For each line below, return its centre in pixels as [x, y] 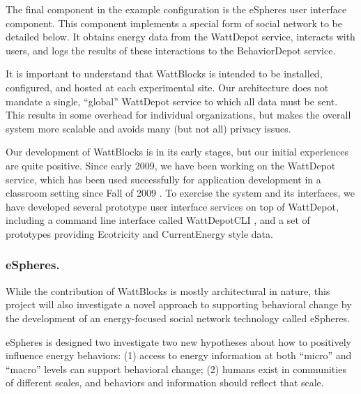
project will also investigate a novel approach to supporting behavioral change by [179, 304]
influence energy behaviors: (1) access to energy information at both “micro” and [179, 355]
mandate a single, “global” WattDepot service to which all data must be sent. [172, 101]
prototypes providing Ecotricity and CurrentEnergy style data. [139, 233]
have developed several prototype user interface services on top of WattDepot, [172, 206]
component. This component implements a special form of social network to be [174, 23]
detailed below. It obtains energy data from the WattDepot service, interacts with [180, 37]
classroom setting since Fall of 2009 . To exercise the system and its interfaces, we [180, 193]
